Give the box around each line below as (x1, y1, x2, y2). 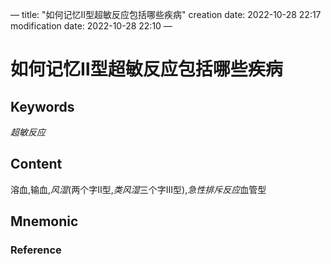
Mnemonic (10, 213, 79, 230)
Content (10, 156, 63, 173)
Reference (10, 243, 62, 257)
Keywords (10, 98, 75, 115)
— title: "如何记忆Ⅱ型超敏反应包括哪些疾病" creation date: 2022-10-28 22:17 (10, 9, 322, 20)
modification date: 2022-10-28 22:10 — (10, 20, 173, 32)
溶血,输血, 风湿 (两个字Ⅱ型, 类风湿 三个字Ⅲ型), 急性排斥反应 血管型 (10, 183, 267, 195)
